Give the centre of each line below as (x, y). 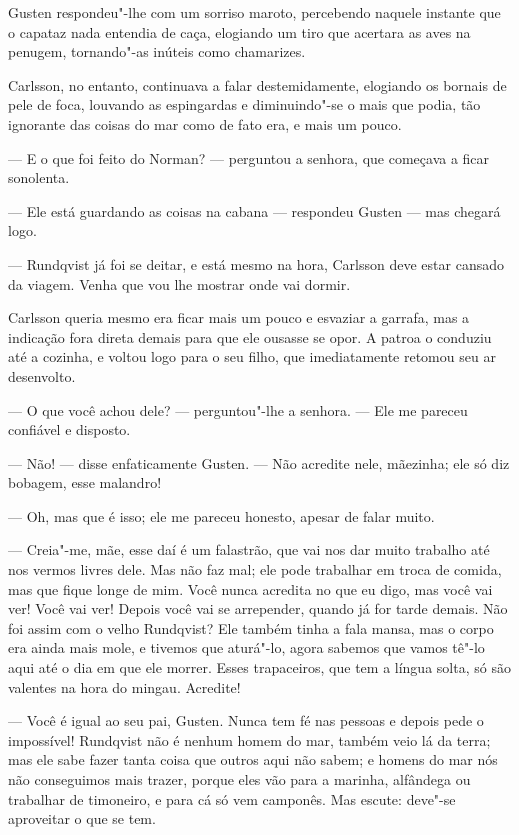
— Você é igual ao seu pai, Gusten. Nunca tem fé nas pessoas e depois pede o (246, 720)
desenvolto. (42, 375)
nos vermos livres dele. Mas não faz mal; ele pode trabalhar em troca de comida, (255, 569)
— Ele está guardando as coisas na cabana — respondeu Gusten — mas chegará (254, 210)
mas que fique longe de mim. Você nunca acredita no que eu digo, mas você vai (250, 588)
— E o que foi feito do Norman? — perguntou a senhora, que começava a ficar (249, 157)
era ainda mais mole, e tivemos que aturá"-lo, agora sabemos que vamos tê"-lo (246, 647)
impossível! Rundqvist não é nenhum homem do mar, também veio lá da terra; (249, 739)
